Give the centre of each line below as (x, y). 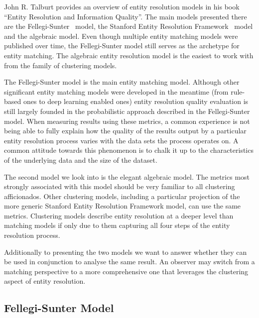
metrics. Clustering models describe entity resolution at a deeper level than (119, 215)
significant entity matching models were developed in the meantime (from (116, 91)
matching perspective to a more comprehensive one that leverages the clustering (126, 271)
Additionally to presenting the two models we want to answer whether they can (126, 252)
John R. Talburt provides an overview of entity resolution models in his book (122, 6)
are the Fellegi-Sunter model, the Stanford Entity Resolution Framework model (129, 26)
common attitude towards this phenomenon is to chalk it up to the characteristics (129, 150)
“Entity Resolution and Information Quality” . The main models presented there (126, 16)
